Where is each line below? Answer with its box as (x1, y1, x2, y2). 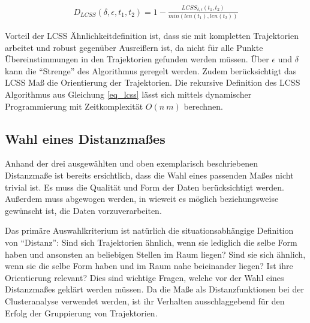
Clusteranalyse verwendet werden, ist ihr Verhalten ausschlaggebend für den (5, 294, 285, 307)
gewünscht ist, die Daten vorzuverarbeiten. (5, 204, 162, 216)
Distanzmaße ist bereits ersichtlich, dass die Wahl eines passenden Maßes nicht (5, 169, 294, 182)
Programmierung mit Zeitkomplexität (5, 99, 143, 112)
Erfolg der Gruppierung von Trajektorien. (5, 306, 158, 319)
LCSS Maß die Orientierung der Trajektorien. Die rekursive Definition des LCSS (5, 76, 300, 89)
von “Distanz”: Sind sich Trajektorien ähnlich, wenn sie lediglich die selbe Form (5, 236, 297, 248)
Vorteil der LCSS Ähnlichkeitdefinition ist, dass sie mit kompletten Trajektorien (5, 29, 299, 42)
